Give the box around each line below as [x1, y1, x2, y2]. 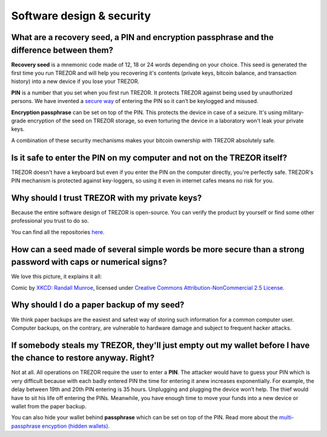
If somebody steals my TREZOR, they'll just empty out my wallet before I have [11, 340, 310, 350]
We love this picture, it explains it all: [11, 273, 102, 280]
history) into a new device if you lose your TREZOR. [11, 78, 139, 85]
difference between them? [11, 45, 114, 55]
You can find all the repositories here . [11, 228, 105, 236]
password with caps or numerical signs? [11, 257, 168, 267]
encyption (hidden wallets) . [41, 422, 110, 430]
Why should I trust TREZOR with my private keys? [11, 193, 202, 203]
